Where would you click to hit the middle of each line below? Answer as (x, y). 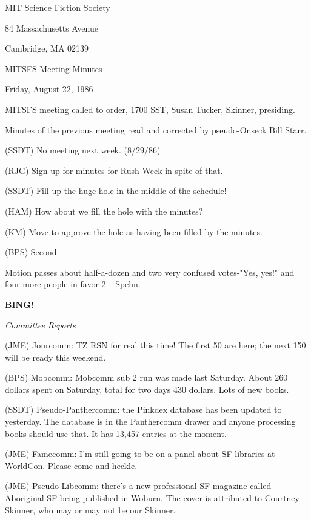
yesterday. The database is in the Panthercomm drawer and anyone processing (150, 422)
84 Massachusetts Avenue (52, 28)
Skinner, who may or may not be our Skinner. (90, 509)
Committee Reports (40, 325)
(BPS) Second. (32, 252)
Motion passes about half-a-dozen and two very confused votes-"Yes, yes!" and (150, 272)
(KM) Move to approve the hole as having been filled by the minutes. (134, 231)
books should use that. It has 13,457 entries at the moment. (116, 433)
